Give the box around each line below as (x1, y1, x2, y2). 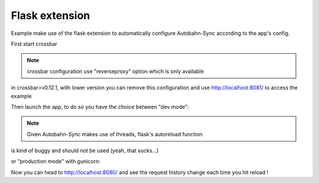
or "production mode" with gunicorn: (11, 158, 100, 165)
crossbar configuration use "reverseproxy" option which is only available (27, 68, 204, 75)
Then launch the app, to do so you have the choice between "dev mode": (11, 103, 189, 110)
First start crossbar (11, 40, 57, 47)
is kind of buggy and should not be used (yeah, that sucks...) (11, 147, 159, 154)
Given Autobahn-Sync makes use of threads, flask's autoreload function (27, 130, 203, 137)
